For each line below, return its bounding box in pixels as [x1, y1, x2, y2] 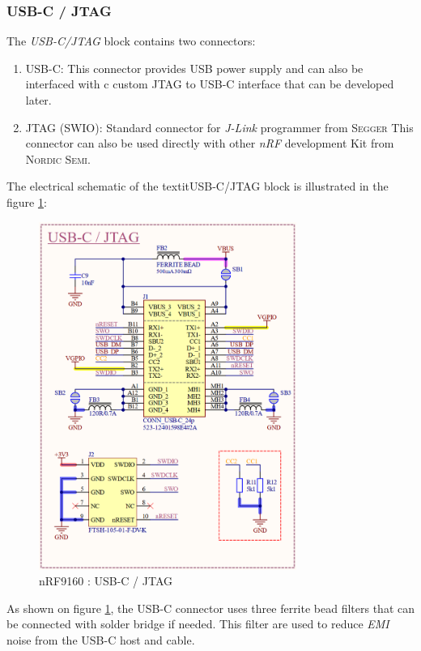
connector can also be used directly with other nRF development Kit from [25, 135, 394, 152]
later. [25, 92, 52, 108]
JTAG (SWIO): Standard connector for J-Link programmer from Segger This [25, 118, 414, 135]
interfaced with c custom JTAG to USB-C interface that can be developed [25, 75, 394, 92]
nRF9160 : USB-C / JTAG [39, 572, 172, 589]
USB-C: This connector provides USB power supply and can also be [25, 59, 364, 76]
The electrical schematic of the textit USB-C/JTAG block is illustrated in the [6, 178, 389, 195]
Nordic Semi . [25, 150, 91, 167]
